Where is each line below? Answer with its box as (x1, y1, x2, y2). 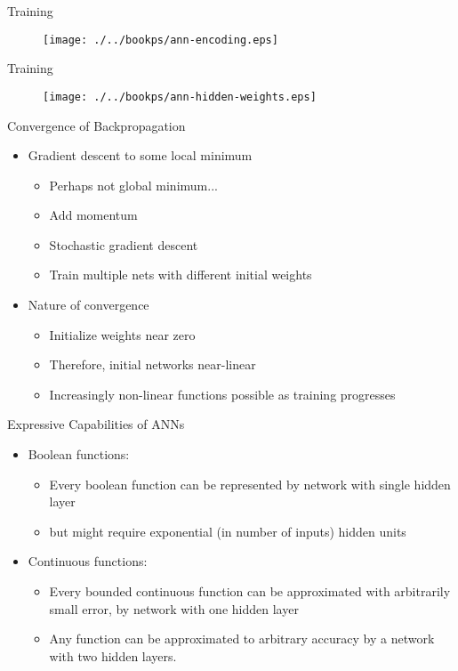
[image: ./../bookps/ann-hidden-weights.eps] (43, 90, 317, 103)
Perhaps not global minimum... (49, 175, 218, 194)
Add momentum (49, 206, 138, 224)
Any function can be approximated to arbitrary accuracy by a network (49, 629, 435, 648)
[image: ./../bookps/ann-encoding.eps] (43, 33, 278, 46)
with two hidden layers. (49, 646, 177, 665)
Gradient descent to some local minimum (28, 146, 253, 165)
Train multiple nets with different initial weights (49, 265, 312, 284)
